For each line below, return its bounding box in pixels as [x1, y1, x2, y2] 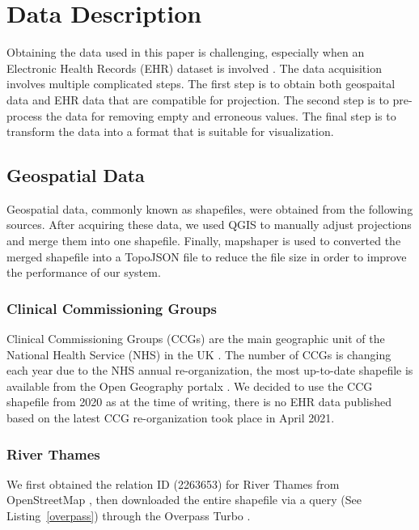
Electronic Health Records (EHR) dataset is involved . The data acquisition [6, 59, 382, 76]
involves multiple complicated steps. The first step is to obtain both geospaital [6, 75, 396, 92]
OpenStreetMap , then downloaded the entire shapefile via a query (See [6, 491, 362, 508]
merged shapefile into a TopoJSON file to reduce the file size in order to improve [6, 248, 407, 265]
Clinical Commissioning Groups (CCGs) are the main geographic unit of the [6, 330, 385, 347]
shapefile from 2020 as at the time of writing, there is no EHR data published [6, 393, 392, 410]
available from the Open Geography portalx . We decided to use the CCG [6, 377, 373, 394]
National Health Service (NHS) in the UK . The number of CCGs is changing [6, 346, 391, 363]
